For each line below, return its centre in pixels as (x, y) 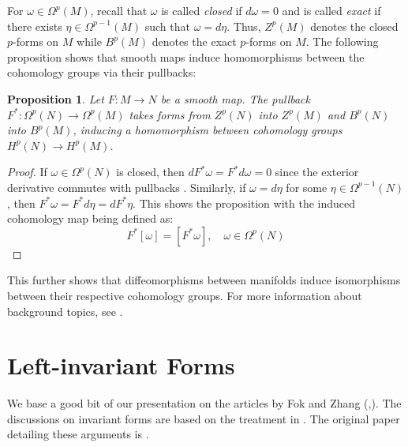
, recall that (119, 10)
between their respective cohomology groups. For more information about (185, 295)
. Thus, (244, 26)
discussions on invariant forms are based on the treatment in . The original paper (204, 418)
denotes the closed (354, 26)
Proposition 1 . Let (56, 98)
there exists (35, 26)
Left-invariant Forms (121, 365)
